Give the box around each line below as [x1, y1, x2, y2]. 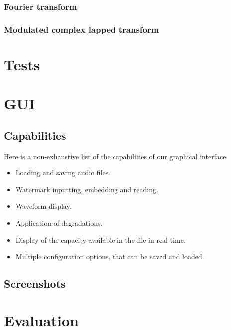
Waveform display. [15, 201, 72, 211]
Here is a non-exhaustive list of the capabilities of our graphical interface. [4, 151, 228, 161]
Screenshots [4, 276, 66, 291]
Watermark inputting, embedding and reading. [15, 184, 158, 194]
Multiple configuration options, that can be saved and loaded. [15, 251, 204, 262]
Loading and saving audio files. [15, 167, 111, 178]
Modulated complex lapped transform [4, 23, 159, 35]
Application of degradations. [15, 218, 103, 228]
